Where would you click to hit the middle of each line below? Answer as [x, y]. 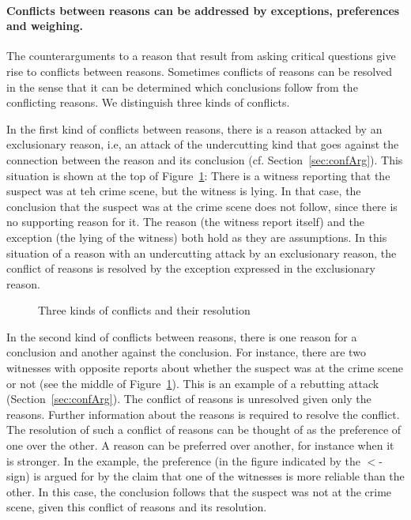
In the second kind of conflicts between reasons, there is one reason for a [182, 336]
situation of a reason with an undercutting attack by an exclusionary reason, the [202, 252]
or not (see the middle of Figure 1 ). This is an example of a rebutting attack [193, 383]
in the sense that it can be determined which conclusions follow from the [182, 87]
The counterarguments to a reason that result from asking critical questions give [201, 56]
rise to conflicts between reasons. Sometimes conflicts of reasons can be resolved [200, 71]
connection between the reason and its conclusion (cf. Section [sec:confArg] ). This [205, 159]
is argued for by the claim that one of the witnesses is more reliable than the [219, 476]
